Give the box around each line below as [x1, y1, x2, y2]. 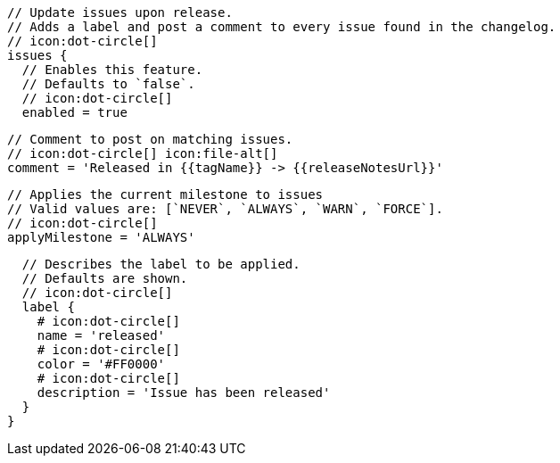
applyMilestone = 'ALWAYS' [7, 230, 195, 244]
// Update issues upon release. [7, 5, 233, 20]
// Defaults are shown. [21, 271, 188, 285]
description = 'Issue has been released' [37, 385, 331, 400]
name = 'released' [37, 328, 166, 343]
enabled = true [21, 105, 128, 120]
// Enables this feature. [21, 62, 203, 77]
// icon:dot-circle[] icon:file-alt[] [7, 146, 278, 161]
